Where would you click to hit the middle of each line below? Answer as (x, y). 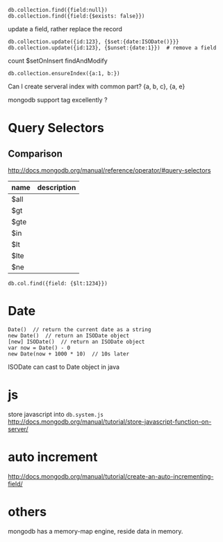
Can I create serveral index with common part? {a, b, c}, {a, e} (97, 86)
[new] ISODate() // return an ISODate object (76, 342)
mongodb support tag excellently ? (58, 100)
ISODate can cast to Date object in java (64, 367)
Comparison (35, 153)
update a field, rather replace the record (65, 29)
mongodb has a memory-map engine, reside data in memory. (96, 531)
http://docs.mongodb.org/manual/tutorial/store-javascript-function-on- (110, 422)
